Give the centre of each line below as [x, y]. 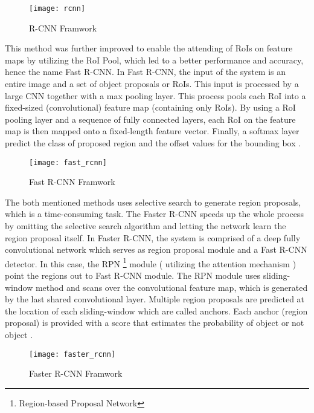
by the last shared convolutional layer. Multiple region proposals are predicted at [155, 299]
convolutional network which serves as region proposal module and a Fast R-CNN [156, 249]
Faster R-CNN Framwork [76, 373]
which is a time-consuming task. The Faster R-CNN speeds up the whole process [154, 214]
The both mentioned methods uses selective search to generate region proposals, [153, 202]
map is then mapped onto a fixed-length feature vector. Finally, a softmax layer [152, 131]
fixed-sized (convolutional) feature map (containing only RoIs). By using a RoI [150, 107]
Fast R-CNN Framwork [72, 182]
